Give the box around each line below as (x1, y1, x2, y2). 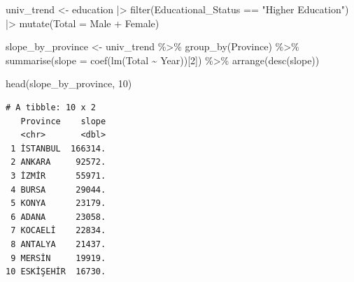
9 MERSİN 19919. (10, 253, 106, 263)
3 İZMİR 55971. (10, 170, 106, 181)
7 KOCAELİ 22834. (10, 225, 106, 236)
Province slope (20, 116, 106, 126)
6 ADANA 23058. (10, 211, 106, 222)
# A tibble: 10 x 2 (6, 102, 96, 112)
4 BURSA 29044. (10, 184, 106, 195)
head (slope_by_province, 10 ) (6, 76, 132, 91)
